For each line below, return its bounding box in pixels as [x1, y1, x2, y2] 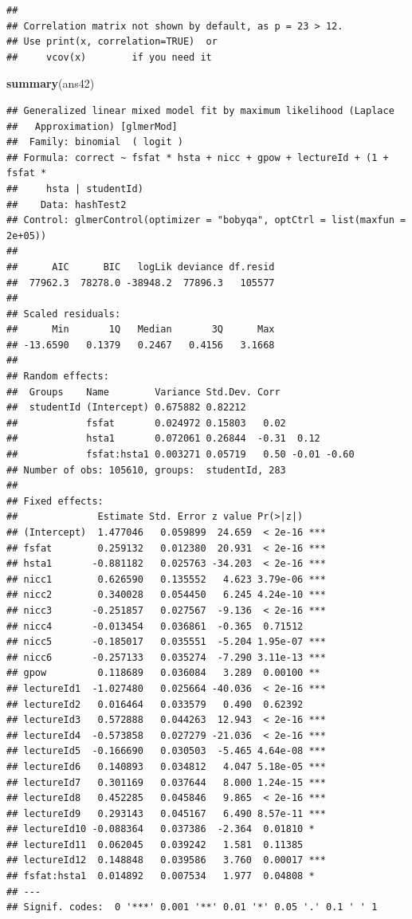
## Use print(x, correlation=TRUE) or [6, 36, 218, 48]
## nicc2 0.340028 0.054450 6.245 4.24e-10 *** [6, 589, 326, 601]
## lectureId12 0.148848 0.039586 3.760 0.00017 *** [6, 854, 326, 866]
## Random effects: [6, 371, 109, 383]
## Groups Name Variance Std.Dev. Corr [6, 386, 281, 398]
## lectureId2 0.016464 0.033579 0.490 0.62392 [6, 698, 304, 710]
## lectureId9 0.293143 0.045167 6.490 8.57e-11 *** [6, 807, 326, 819]
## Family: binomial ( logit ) [6, 136, 183, 148]
